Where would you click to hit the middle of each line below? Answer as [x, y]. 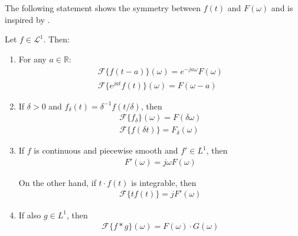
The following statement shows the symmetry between [103, 8]
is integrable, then [164, 182]
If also [30, 215]
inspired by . [27, 19]
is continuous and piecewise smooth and [106, 150]
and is [282, 8]
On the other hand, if [57, 182]
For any [32, 59]
